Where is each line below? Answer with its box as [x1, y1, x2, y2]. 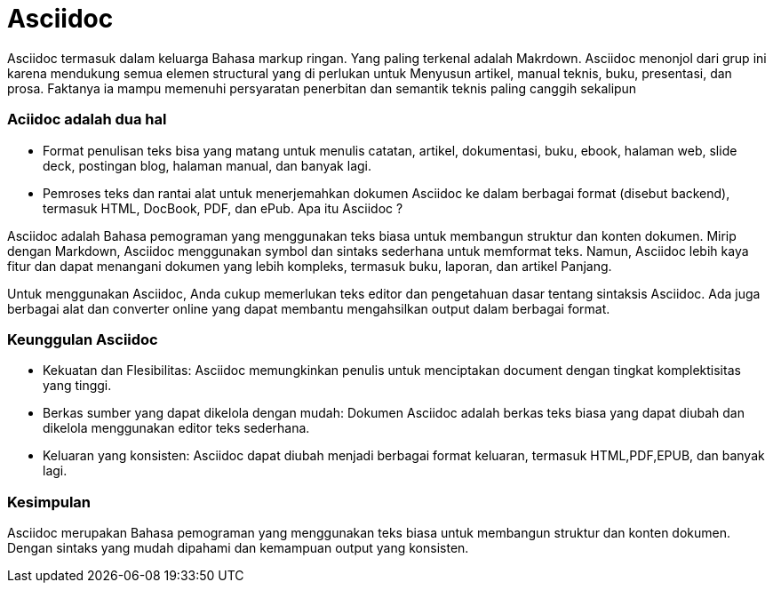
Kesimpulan [7, 492, 92, 511]
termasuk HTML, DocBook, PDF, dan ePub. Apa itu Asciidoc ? [43, 200, 403, 216]
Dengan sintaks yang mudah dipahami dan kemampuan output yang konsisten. [7, 540, 469, 555]
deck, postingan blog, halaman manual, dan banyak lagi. [43, 157, 372, 173]
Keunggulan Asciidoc [7, 330, 158, 348]
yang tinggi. [43, 378, 112, 394]
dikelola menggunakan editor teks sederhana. [43, 420, 310, 436]
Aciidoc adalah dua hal [7, 110, 167, 129]
